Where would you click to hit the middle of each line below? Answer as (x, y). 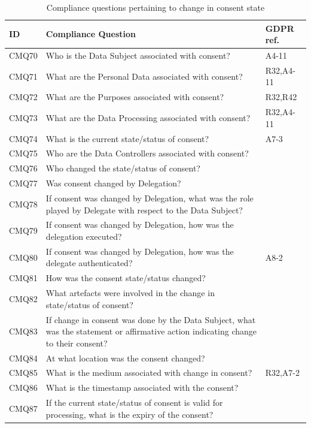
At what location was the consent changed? (125, 358)
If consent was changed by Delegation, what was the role (150, 198)
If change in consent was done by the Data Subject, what (151, 319)
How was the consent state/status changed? (126, 278)
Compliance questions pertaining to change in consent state (155, 7)
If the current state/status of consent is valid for (134, 403)
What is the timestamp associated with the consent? (142, 388)
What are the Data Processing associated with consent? (148, 117)
